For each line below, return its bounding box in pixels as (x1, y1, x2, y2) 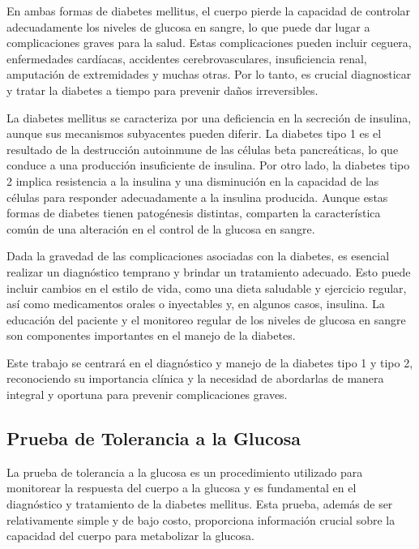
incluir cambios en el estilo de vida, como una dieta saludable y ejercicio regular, (6, 279, 407, 296)
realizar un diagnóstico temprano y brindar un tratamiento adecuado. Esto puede (6, 263, 411, 280)
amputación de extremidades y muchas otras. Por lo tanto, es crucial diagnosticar (6, 66, 412, 83)
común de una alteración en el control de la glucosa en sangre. (6, 220, 315, 237)
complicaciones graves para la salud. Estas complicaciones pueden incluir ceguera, (6, 34, 412, 51)
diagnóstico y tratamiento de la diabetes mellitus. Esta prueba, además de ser (6, 495, 393, 513)
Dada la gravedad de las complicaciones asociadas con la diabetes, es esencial (6, 247, 390, 264)
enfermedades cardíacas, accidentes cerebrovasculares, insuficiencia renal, (6, 49, 367, 66)
